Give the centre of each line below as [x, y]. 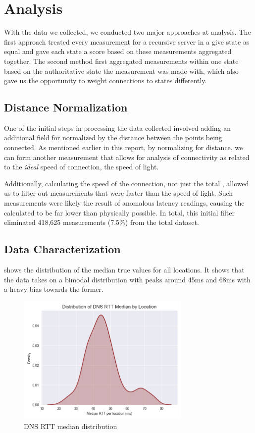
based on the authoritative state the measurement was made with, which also [121, 71]
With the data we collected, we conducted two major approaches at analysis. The [127, 32]
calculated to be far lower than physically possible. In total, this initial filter [119, 212]
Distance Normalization [66, 107]
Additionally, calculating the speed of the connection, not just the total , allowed [127, 183]
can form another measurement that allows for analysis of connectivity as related [127, 157]
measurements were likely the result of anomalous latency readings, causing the [124, 203]
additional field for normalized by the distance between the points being [113, 137]
